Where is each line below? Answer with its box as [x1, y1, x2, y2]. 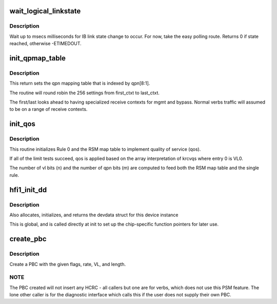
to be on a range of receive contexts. [9, 106, 88, 112]
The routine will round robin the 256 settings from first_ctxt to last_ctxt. [9, 90, 160, 96]
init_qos [9, 119, 36, 128]
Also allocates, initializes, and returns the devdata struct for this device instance [9, 212, 179, 218]
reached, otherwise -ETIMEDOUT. [9, 40, 82, 47]
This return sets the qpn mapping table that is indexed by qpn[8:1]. [9, 80, 150, 87]
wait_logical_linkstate [9, 7, 81, 15]
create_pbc [9, 235, 47, 244]
